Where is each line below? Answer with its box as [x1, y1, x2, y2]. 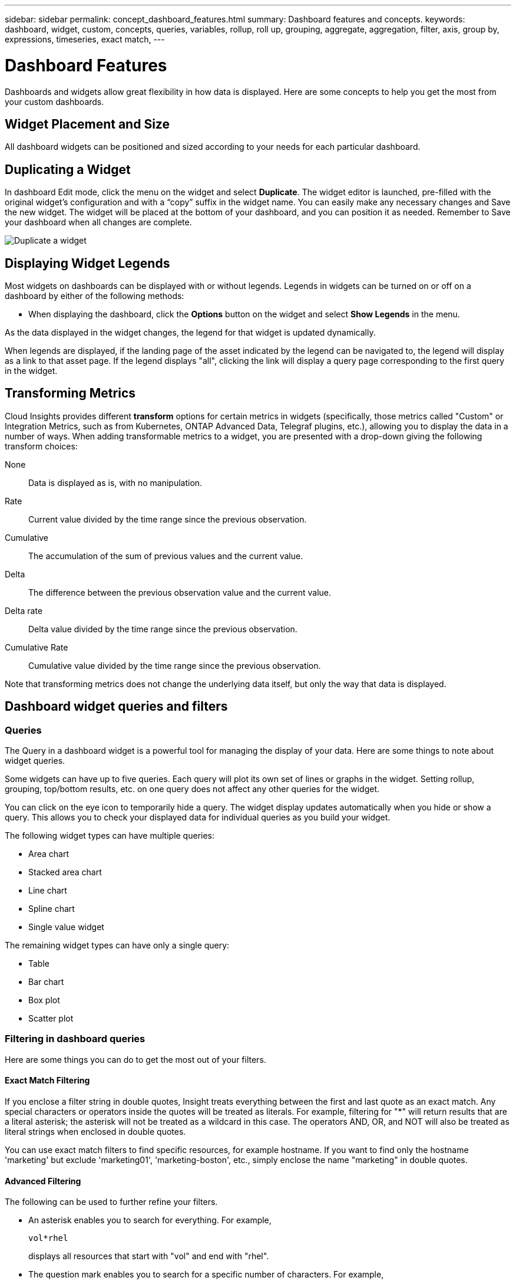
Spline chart [28, 904, 75, 914]
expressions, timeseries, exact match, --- [5, 34, 165, 44]
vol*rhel [28, 1233, 68, 1243]
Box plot [28, 995, 60, 1006]
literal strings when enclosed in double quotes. [5, 1127, 186, 1137]
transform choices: [5, 441, 78, 451]
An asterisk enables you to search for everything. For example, [28, 1215, 272, 1226]
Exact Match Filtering [5, 1075, 90, 1086]
